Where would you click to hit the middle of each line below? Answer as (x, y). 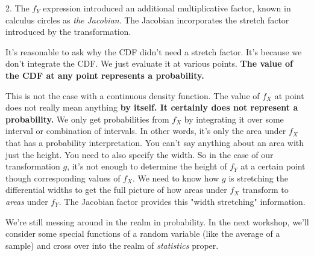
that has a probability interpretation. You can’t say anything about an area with (155, 142)
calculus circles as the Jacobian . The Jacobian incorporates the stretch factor (147, 20)
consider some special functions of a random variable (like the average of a (143, 233)
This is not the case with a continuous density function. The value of (133, 95)
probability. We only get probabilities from (87, 119)
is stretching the (258, 178)
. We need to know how (176, 178)
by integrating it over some (234, 119)
